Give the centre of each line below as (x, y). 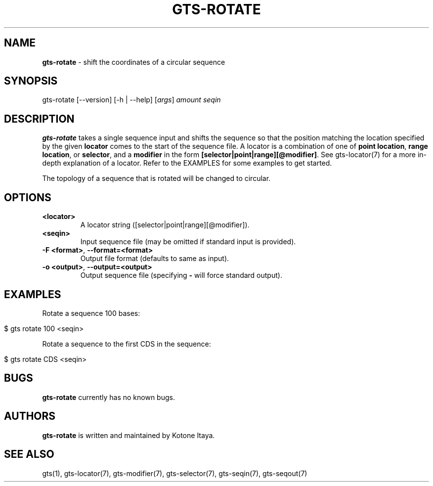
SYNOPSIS (31, 81)
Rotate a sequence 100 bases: (91, 313)
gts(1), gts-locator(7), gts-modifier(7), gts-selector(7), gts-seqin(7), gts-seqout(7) (175, 473)
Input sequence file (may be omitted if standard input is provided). (188, 242)
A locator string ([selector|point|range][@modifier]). (165, 225)
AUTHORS (30, 416)
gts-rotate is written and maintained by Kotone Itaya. (129, 435)
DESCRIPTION (39, 119)
